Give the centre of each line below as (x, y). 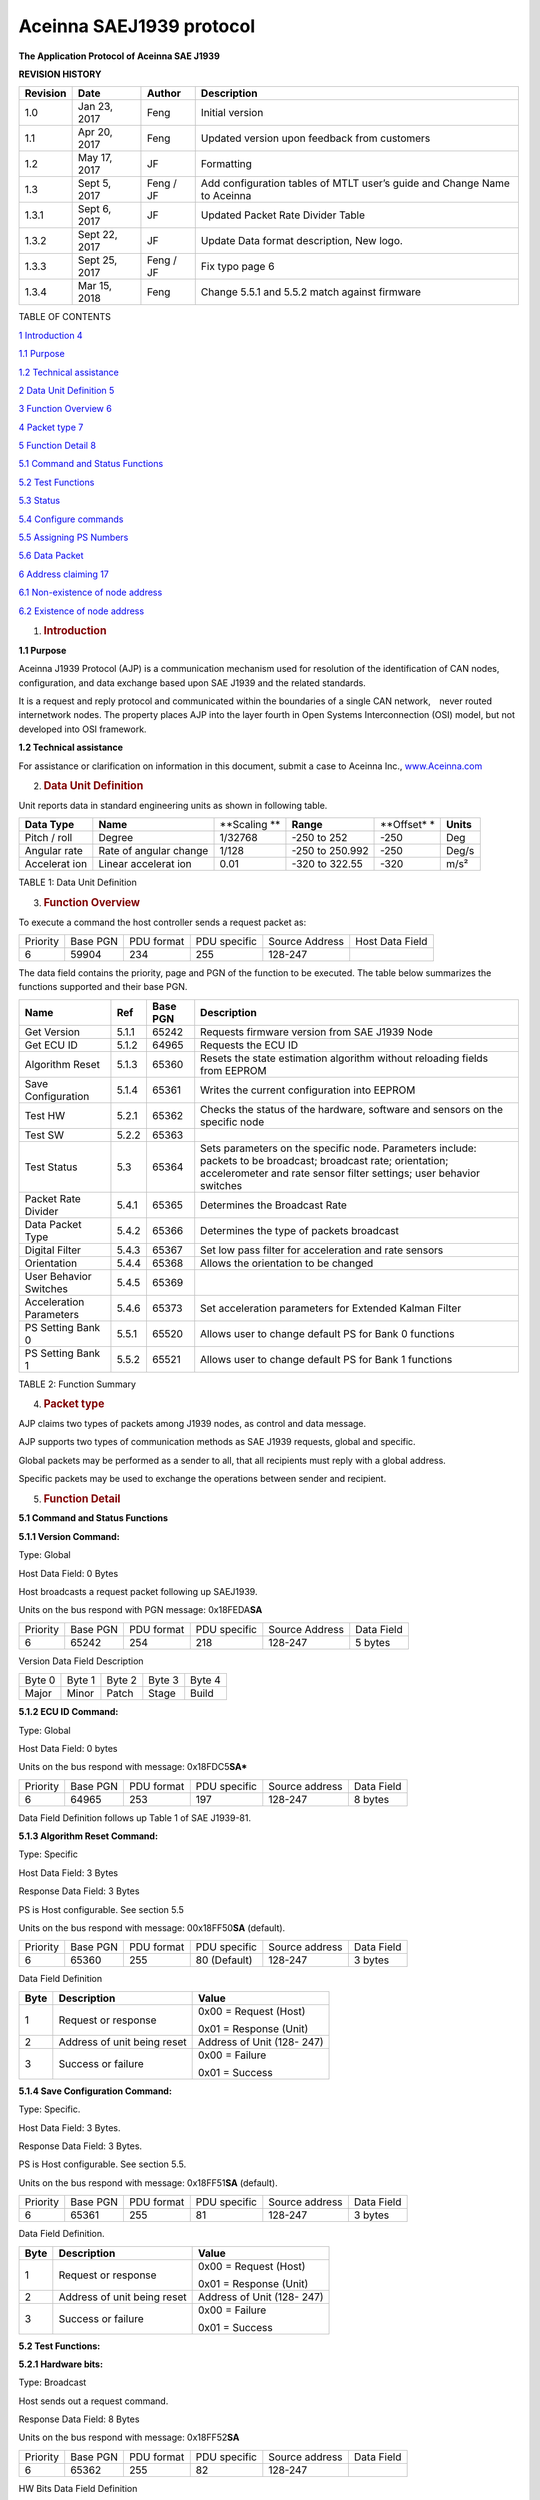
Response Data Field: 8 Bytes (79, 2419)
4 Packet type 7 (51, 427)
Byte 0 (40, 1680)
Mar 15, (94, 286)
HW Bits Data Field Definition (78, 2488)
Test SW (44, 1135)
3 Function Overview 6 (65, 409)
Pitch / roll (48, 838)
